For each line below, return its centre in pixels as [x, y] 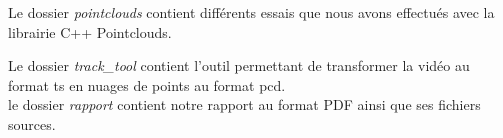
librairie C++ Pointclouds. [90, 31]
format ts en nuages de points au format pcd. [147, 84]
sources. [32, 123]
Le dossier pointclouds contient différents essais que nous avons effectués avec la [251, 12]
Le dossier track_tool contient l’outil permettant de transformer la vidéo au [239, 65]
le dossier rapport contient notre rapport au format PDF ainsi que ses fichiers [244, 104]
